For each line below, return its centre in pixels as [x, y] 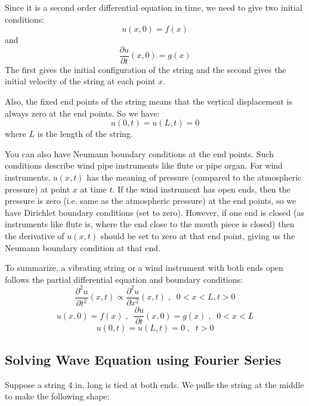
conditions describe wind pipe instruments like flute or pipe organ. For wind [144, 165]
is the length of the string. [85, 134]
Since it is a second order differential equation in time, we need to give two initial [154, 7]
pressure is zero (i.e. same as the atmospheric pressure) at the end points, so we [151, 201]
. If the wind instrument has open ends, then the [201, 189]
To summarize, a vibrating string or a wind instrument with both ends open [144, 268]
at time [93, 189]
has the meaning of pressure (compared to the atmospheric [194, 177]
